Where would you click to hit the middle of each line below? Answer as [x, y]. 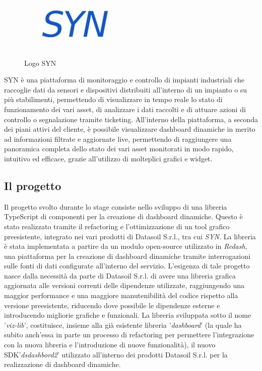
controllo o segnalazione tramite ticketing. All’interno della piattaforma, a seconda [131, 119]
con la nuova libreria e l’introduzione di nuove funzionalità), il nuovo [110, 345]
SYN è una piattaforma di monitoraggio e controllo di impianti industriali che [124, 80]
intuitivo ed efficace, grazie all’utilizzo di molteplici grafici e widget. [108, 158]
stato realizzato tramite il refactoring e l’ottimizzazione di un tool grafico [117, 226]
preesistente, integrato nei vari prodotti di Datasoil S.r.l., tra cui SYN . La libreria [130, 236]
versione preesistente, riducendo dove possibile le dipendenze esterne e [112, 305]
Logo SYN [40, 63]
